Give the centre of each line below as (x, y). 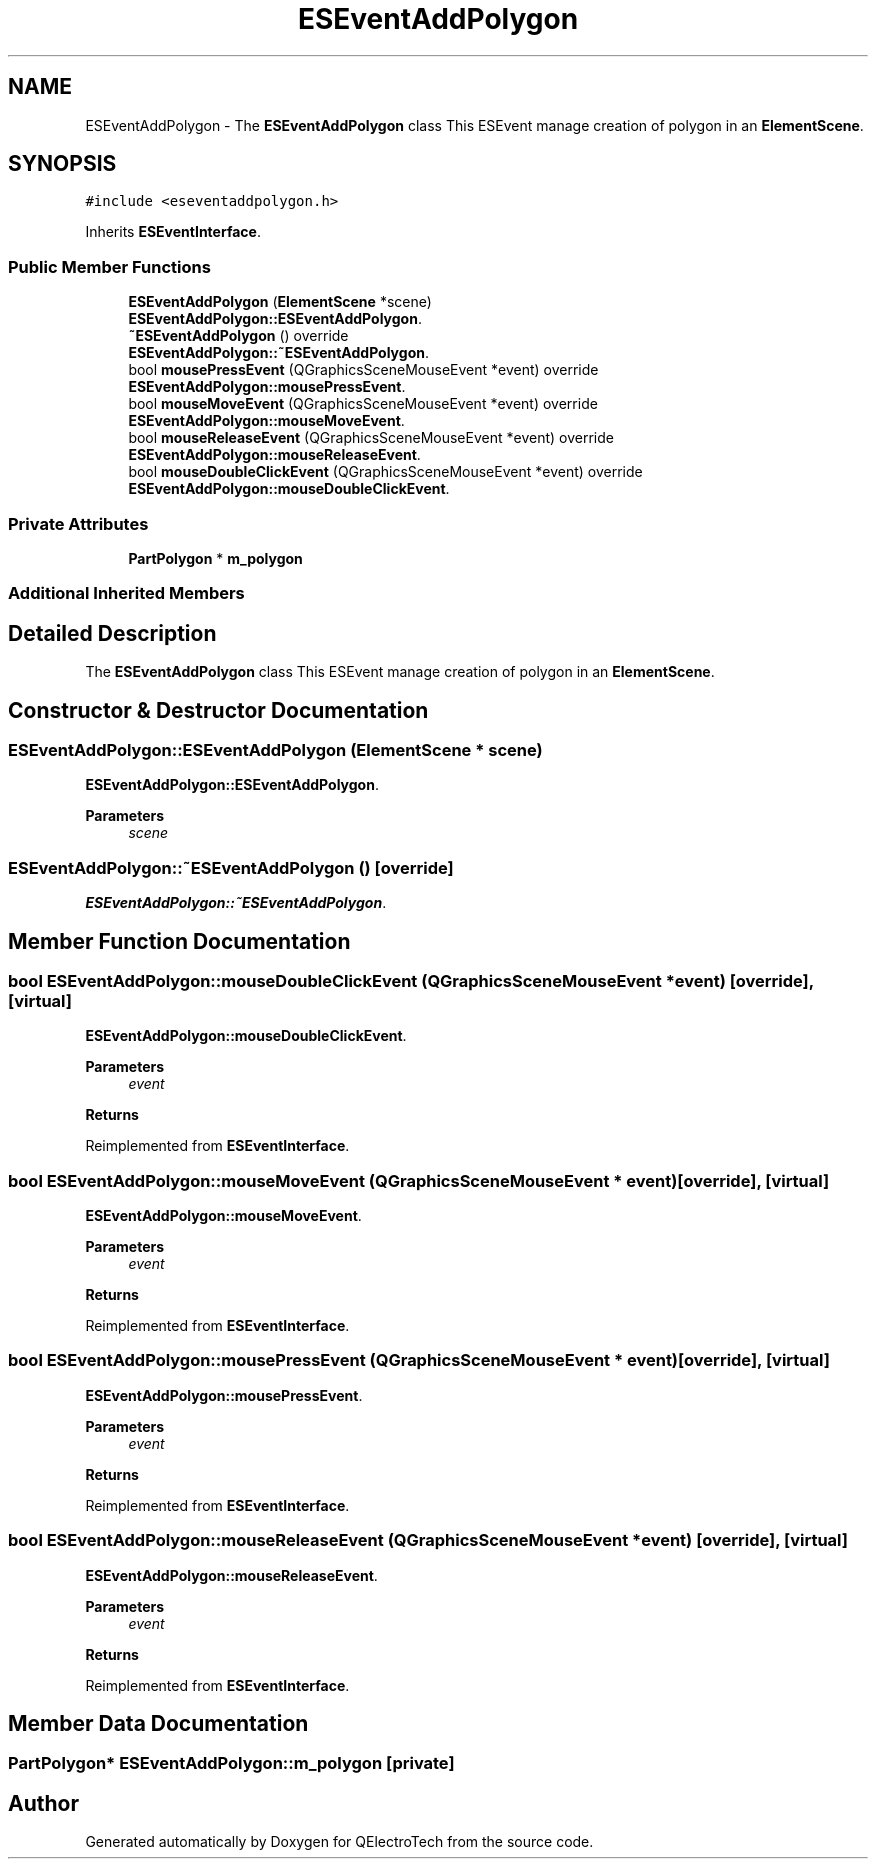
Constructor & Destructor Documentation (218, 710)
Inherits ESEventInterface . (173, 232)
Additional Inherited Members (126, 593)
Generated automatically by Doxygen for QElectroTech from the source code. (339, 1842)
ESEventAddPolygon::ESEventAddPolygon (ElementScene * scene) (275, 750)
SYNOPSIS (62, 164)
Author (43, 1803)
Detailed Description (112, 633)
